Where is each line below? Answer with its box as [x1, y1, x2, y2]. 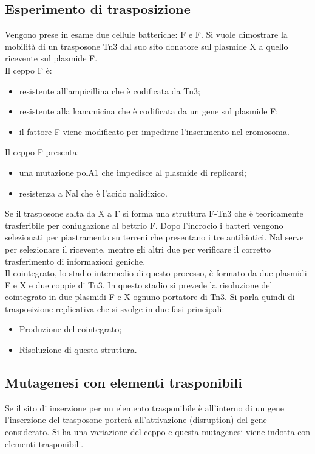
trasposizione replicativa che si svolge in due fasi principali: [5, 302, 225, 315]
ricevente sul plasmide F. [5, 52, 98, 65]
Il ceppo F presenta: [5, 145, 80, 158]
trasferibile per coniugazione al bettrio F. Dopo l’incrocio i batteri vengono [5, 218, 283, 231]
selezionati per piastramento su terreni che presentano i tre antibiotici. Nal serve [5, 231, 304, 243]
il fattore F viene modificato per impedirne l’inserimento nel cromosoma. [19, 125, 290, 138]
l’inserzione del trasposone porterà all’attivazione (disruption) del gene [5, 413, 267, 426]
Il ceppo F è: [5, 63, 52, 76]
